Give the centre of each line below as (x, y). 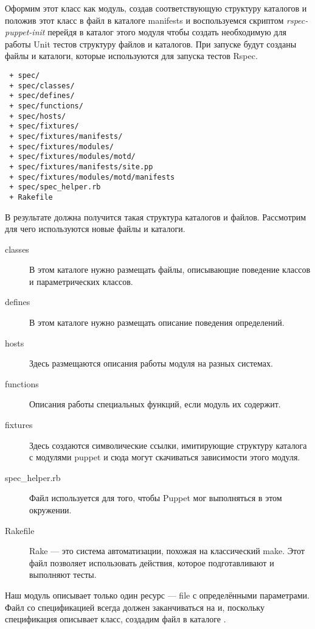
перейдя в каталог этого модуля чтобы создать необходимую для (167, 32)
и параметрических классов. (81, 281)
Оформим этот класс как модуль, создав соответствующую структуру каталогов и (156, 8)
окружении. (50, 510)
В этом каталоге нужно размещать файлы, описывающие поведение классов (170, 269)
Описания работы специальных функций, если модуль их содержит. (155, 404)
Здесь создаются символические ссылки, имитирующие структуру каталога (168, 445)
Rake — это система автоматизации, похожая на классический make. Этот (167, 551)
